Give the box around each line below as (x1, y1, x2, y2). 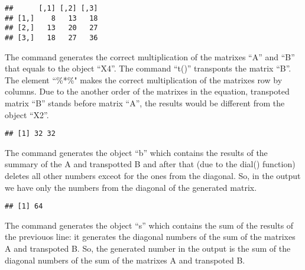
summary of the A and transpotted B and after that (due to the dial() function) (5, 158, 296, 170)
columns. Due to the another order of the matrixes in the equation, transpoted (5, 85, 290, 97)
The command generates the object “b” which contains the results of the (5, 146, 268, 158)
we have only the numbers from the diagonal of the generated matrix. (5, 181, 257, 193)
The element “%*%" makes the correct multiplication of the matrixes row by (5, 73, 283, 86)
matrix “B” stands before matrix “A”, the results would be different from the (5, 97, 285, 109)
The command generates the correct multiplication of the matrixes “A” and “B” (5, 50, 295, 63)
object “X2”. (5, 108, 49, 121)
